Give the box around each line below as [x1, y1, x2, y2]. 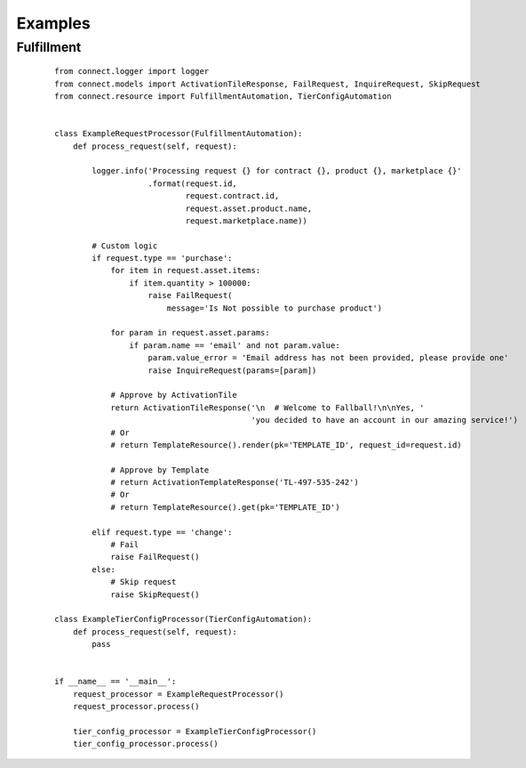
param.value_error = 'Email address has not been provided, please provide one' [147, 352, 509, 363]
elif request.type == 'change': [92, 527, 233, 538]
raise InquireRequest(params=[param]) [147, 365, 317, 376]
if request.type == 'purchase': [92, 254, 233, 263]
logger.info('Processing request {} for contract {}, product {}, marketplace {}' [92, 166, 462, 176]
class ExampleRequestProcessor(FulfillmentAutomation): [54, 129, 303, 139]
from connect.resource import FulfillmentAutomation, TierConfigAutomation [54, 91, 392, 101]
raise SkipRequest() [110, 589, 200, 600]
